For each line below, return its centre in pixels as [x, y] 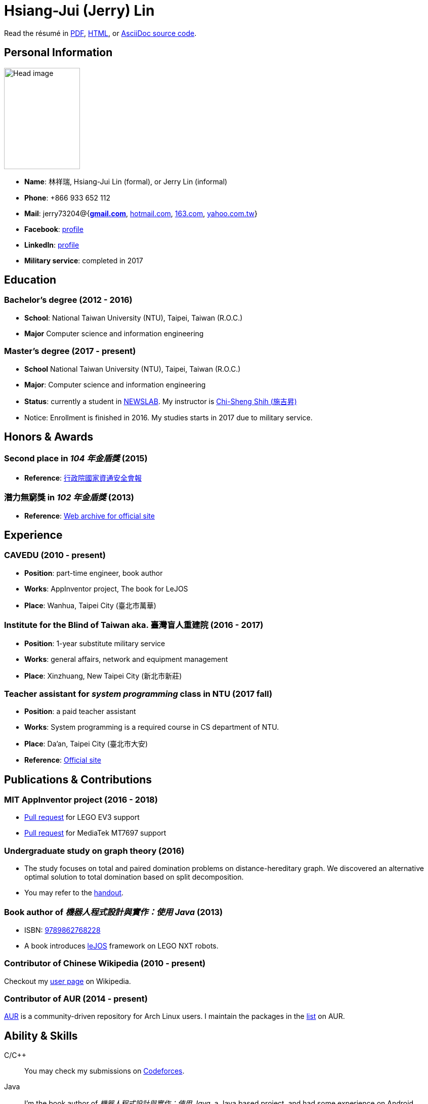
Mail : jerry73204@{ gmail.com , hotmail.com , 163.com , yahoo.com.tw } [141, 213]
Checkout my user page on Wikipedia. [68, 981]
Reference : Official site [63, 760]
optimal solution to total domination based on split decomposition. [134, 877]
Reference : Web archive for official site [90, 516]
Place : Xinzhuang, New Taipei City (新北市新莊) [103, 676]
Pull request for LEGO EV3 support [82, 817]
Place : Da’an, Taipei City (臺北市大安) [86, 744]
